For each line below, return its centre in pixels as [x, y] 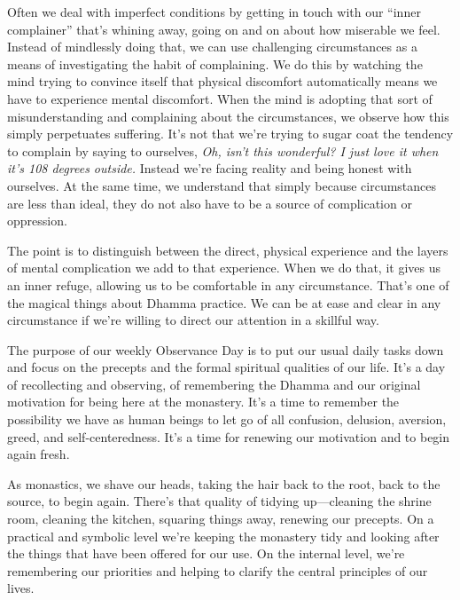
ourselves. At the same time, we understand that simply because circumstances [222, 185]
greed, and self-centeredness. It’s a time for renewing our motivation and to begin [229, 436]
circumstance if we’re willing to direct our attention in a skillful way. [193, 320]
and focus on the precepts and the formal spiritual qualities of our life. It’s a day [226, 367]
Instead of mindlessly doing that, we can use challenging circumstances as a [212, 47]
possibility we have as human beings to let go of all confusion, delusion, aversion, [227, 419]
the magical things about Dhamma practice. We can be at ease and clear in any [224, 302]
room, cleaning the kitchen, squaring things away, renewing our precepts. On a [221, 519]
